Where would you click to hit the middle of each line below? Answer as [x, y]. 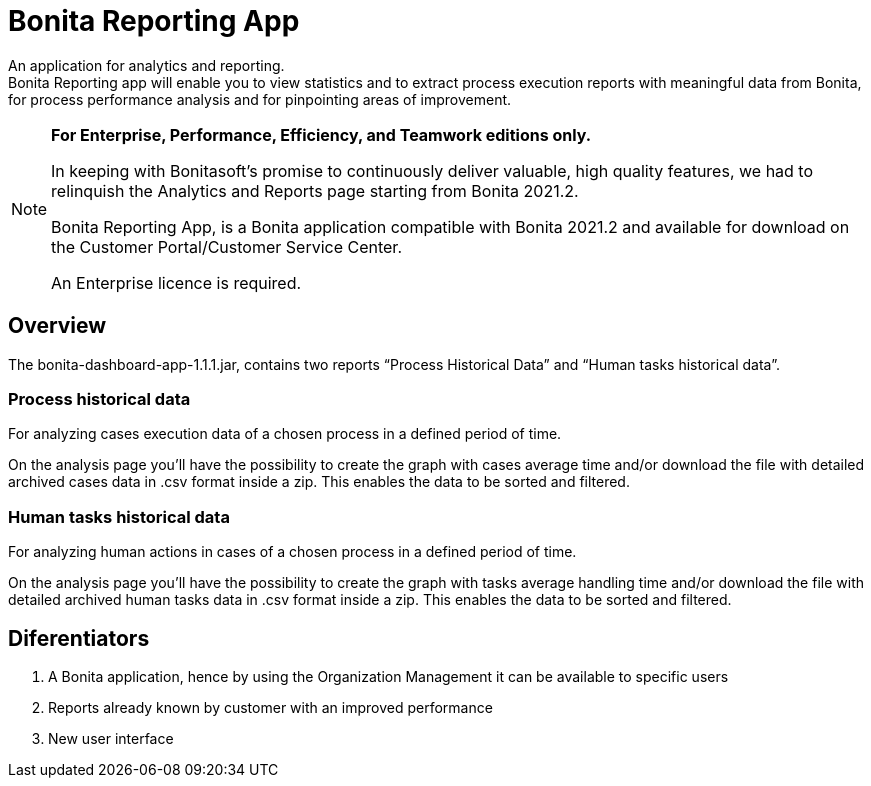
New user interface [111, 738]
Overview [57, 326]
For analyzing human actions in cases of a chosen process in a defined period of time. [292, 552]
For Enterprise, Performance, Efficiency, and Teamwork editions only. [321, 134]
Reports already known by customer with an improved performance [270, 707]
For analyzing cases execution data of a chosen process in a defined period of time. [285, 434]
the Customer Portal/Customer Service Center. [226, 246]
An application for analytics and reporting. [146, 65]
